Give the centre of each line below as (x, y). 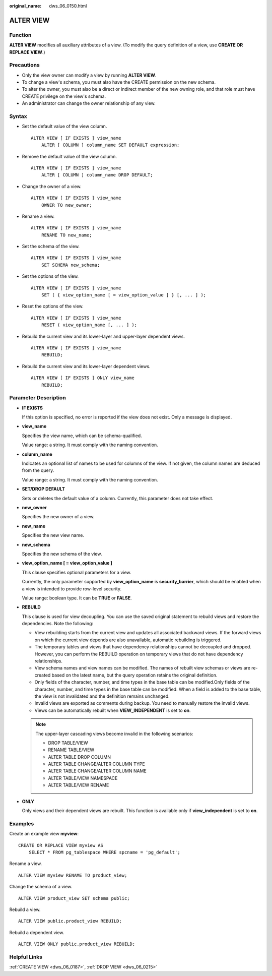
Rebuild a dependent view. (37, 932)
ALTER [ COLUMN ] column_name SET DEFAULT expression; (110, 145)
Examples (22, 823)
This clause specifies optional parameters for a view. (77, 572)
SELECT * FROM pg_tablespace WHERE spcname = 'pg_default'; (105, 852)
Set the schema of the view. (51, 247)
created (43, 675)
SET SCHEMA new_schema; (71, 265)
